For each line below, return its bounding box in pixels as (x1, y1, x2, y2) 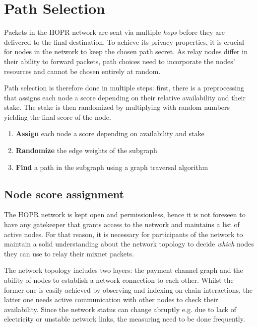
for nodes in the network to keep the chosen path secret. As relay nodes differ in (4, 46, 248, 57)
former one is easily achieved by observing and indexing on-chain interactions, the (4, 284, 253, 295)
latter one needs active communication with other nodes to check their (4, 294, 218, 305)
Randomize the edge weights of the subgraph (15, 145, 157, 156)
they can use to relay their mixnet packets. (4, 248, 134, 258)
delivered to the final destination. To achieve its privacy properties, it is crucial (4, 36, 244, 47)
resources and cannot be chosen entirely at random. (4, 66, 161, 76)
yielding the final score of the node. (4, 111, 111, 122)
